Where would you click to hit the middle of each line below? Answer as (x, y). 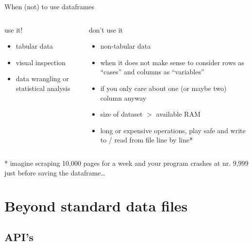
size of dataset (121, 114)
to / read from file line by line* (146, 140)
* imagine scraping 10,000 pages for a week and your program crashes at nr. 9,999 (126, 163)
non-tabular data (126, 46)
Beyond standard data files (96, 206)
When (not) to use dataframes (50, 6)
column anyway (123, 97)
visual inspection (41, 62)
